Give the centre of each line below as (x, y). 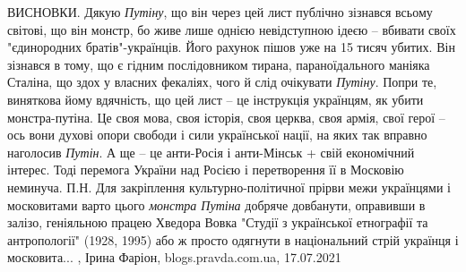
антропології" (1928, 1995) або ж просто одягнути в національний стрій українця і (233, 239)
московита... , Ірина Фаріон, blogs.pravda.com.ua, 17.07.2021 (174, 257)
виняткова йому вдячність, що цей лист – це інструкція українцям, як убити (216, 99)
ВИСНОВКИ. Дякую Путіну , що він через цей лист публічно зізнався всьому (220, 12)
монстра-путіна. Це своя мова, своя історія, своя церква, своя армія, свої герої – (226, 117)
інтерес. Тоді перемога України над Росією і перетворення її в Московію (206, 170)
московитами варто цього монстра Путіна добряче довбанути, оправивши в (216, 204)
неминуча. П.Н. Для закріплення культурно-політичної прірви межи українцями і (229, 187)
